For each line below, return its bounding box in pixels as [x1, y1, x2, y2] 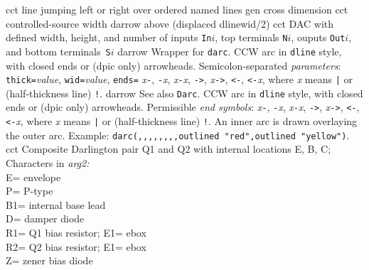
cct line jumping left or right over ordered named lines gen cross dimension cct [6, 2, 348, 16]
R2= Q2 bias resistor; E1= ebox [6, 239, 146, 254]
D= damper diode [6, 211, 85, 226]
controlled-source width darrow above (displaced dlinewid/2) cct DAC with [6, 16, 334, 31]
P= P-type [6, 183, 53, 198]
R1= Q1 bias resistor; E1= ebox [6, 225, 146, 239]
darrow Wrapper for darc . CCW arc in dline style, [117, 43, 342, 58]
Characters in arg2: [6, 155, 90, 170]
